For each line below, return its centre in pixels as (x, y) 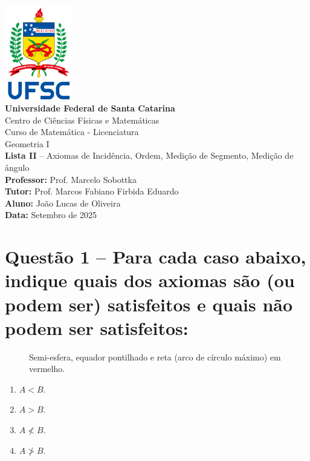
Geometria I (27, 143)
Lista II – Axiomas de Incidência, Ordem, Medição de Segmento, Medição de (149, 155)
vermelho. (47, 369)
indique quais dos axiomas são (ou (150, 280)
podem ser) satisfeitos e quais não (149, 304)
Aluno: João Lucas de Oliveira (63, 203)
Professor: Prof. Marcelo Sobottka (71, 179)
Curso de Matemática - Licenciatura (72, 132)
